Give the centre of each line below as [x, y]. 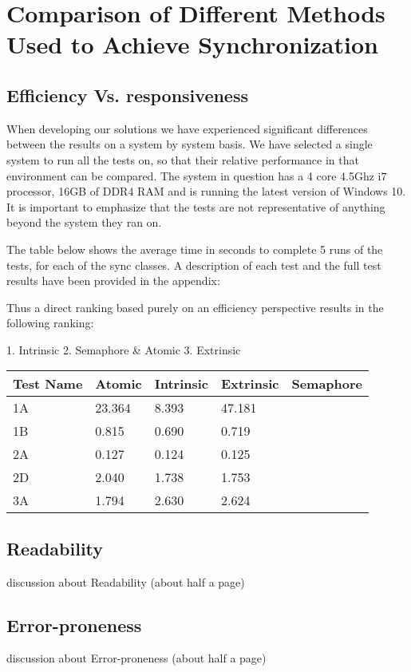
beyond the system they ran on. [84, 222]
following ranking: [50, 323]
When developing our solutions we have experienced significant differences [187, 128]
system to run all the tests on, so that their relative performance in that [183, 159]
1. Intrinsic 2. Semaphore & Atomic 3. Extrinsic [124, 349]
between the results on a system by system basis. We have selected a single [190, 144]
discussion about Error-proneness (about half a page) [136, 658]
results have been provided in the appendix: [113, 281]
